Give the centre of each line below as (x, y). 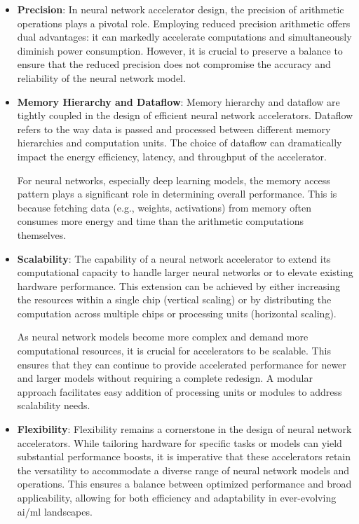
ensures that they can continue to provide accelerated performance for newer (182, 364)
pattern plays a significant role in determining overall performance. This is (177, 194)
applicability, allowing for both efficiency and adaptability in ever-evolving (177, 497)
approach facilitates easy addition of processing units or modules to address (179, 391)
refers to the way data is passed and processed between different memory (174, 129)
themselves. (42, 234)
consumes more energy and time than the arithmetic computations (161, 221)
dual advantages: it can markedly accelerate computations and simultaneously (184, 37)
